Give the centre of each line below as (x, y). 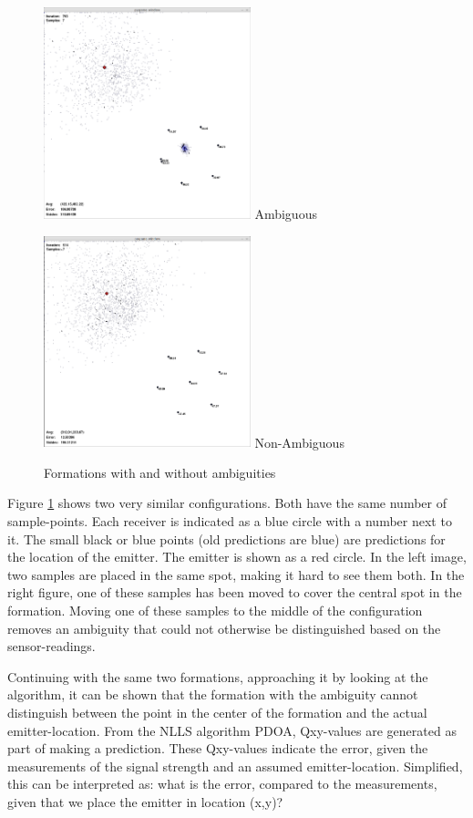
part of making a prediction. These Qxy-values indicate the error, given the (218, 748)
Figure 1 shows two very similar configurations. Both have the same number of (227, 503)
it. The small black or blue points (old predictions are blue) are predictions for (226, 538)
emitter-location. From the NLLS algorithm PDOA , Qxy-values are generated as (232, 730)
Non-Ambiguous (299, 442)
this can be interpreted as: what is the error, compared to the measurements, (222, 784)
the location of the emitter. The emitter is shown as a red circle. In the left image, (237, 557)
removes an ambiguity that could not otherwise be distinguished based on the (224, 628)
